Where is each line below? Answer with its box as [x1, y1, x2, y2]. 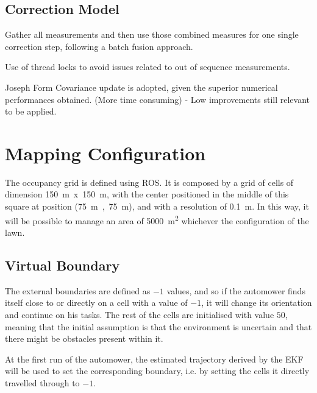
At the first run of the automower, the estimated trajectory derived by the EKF [5, 352, 304, 365]
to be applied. [5, 105, 57, 118]
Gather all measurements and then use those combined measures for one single [5, 28, 299, 41]
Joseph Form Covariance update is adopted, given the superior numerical [5, 80, 278, 93]
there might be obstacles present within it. [5, 332, 163, 345]
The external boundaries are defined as [5, 284, 151, 297]
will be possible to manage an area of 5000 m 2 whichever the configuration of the [5, 212, 309, 227]
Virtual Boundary [5, 255, 120, 274]
